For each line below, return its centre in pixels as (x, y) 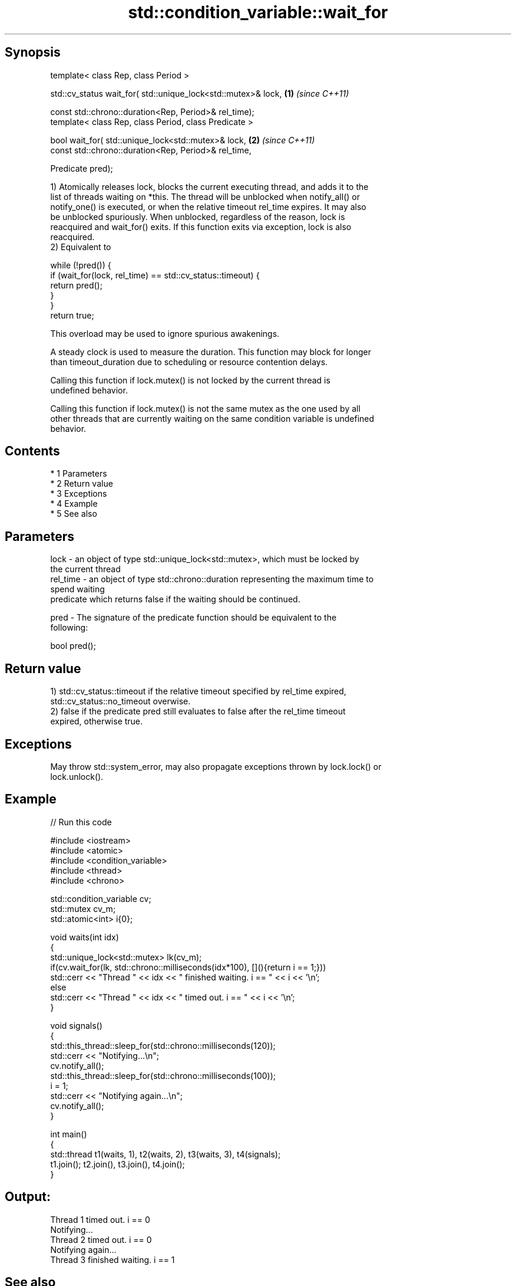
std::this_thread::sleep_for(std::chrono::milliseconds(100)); (163, 1075)
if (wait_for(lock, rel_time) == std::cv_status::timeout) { (155, 275)
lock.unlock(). (77, 776)
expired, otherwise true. (97, 721)
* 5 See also (74, 514)
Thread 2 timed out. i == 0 (101, 1239)
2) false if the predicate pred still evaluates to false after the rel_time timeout (198, 711)
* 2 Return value (82, 484)
